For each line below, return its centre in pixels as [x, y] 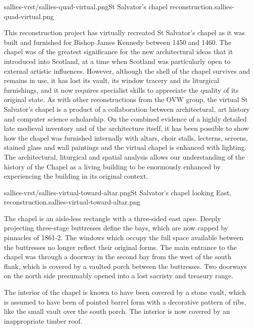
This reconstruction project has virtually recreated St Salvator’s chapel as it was [125, 32]
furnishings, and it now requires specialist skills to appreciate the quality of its [121, 90]
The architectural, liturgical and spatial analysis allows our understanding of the [124, 156]
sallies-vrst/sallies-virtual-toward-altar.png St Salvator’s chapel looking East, [118, 192]
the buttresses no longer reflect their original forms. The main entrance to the [120, 247]
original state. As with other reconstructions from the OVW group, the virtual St [126, 99]
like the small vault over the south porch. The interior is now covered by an [117, 311]
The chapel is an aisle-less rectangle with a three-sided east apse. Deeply [113, 218]
